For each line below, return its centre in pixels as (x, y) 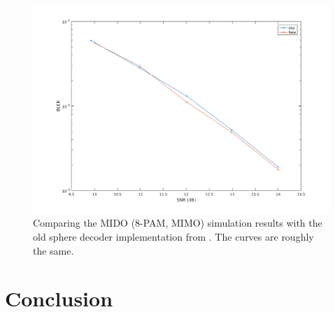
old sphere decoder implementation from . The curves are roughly (173, 237)
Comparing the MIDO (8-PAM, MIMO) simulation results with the (178, 223)
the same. (54, 250)
